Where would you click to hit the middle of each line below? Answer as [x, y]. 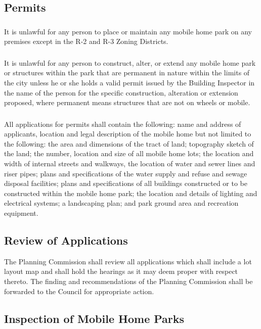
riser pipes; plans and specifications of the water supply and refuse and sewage [126, 173]
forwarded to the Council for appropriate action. [79, 291]
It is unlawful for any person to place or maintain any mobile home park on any [128, 31]
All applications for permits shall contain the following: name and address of [123, 124]
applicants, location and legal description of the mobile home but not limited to [128, 134]
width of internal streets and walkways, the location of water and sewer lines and [130, 163]
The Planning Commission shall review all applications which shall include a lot [128, 261]
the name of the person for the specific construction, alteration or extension [121, 92]
